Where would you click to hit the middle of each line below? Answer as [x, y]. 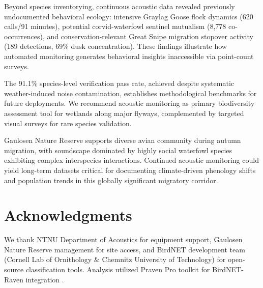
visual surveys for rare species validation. [68, 123]
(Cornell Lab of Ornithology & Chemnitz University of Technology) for [115, 259]
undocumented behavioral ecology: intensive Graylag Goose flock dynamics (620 [129, 16]
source [14, 269]
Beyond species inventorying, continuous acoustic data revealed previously [120, 6]
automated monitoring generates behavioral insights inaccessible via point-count [129, 56]
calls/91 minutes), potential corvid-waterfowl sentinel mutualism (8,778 [115, 26]
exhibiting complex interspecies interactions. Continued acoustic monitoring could [131, 160]
